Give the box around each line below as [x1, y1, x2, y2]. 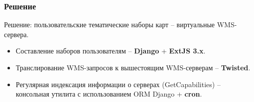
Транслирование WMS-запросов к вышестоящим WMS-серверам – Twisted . [15, 62, 251, 72]
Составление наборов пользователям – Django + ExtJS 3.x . [15, 46, 206, 56]
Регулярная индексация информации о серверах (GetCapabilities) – [15, 79, 221, 89]
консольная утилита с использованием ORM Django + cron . [15, 89, 202, 99]
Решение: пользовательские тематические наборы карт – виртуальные [4, 19, 215, 30]
